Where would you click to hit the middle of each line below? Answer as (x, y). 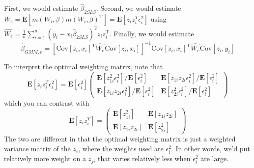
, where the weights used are (121, 149)
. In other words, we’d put (211, 149)
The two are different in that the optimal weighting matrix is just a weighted (120, 139)
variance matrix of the (37, 149)
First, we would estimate (41, 8)
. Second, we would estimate (139, 8)
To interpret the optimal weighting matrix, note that (84, 67)
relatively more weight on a (45, 158)
